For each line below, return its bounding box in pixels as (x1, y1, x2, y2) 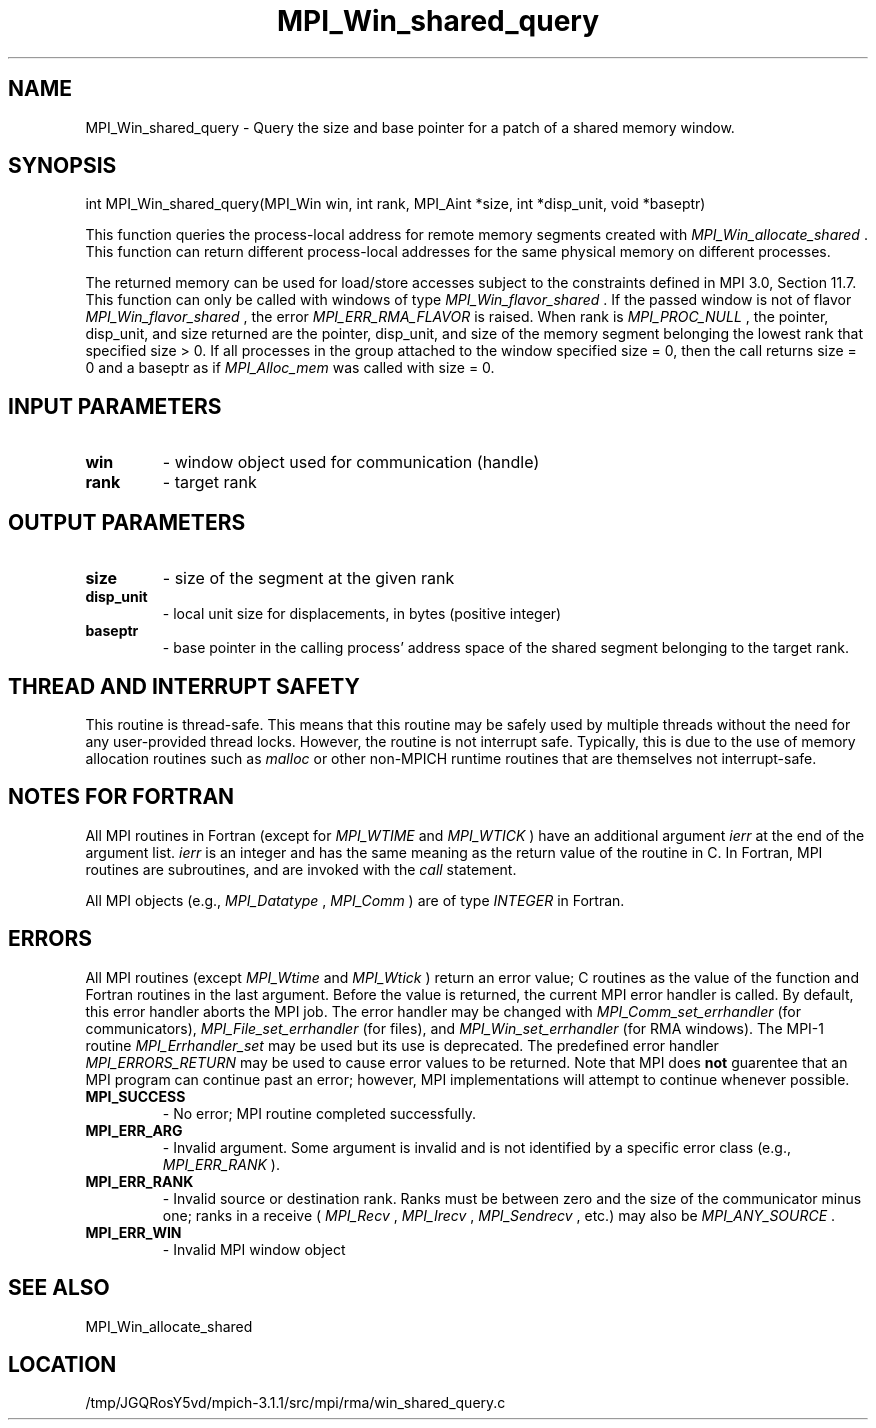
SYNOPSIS (8, 153, 117, 179)
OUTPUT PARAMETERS (8, 509, 246, 535)
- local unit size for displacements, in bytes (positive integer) (162, 605, 562, 623)
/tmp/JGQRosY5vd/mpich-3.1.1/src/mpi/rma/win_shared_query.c (85, 1394, 506, 1412)
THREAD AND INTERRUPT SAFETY (8, 673, 360, 699)
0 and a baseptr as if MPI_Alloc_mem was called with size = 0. (85, 359, 495, 377)
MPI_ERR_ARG (85, 1121, 183, 1139)
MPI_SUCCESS (85, 1087, 186, 1105)
